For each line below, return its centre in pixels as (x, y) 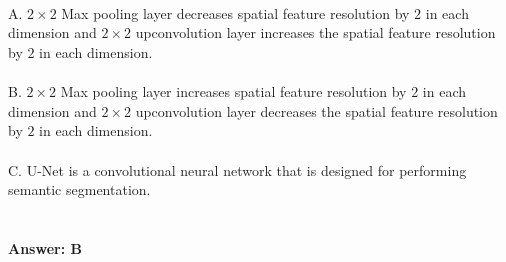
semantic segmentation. (79, 189)
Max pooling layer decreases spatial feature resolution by (235, 12)
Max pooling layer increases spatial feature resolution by (233, 91)
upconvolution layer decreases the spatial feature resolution (316, 110)
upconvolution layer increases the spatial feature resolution (315, 32)
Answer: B (45, 247)
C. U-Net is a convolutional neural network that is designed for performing (237, 169)
